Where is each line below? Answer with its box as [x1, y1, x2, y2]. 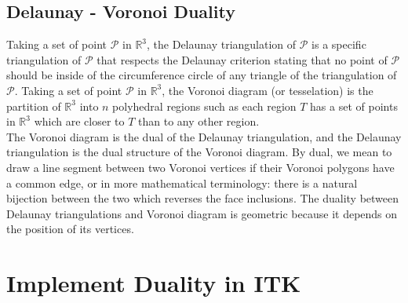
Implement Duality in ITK [6, 267, 301, 299]
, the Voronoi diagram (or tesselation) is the [162, 82, 373, 98]
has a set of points [310, 97, 398, 114]
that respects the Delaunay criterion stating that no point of [97, 51, 388, 68]
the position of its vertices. [6, 221, 134, 237]
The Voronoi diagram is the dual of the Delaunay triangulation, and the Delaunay [6, 128, 402, 144]
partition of [6, 97, 61, 114]
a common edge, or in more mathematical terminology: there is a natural [6, 174, 358, 191]
